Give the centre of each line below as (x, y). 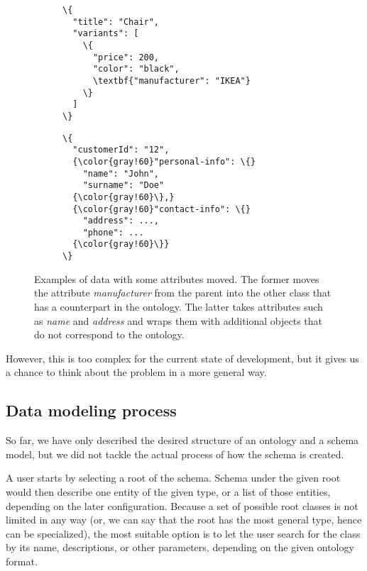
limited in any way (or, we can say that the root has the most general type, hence (184, 520)
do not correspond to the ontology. (109, 334)
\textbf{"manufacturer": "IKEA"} (171, 81)
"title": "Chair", (116, 22)
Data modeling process (91, 410)
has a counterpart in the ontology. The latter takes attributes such (179, 306)
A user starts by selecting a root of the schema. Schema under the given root (173, 478)
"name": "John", (121, 173)
